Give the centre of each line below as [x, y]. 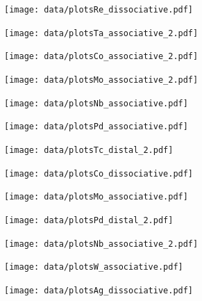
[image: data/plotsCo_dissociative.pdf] [99, 173]
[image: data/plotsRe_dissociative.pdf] [99, 10]
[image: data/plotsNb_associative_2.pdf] [101, 244]
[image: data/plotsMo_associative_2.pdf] [101, 80]
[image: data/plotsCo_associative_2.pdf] [101, 57]
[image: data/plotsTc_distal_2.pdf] [89, 150]
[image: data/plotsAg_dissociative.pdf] [99, 290]
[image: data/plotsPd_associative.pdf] [96, 127]
